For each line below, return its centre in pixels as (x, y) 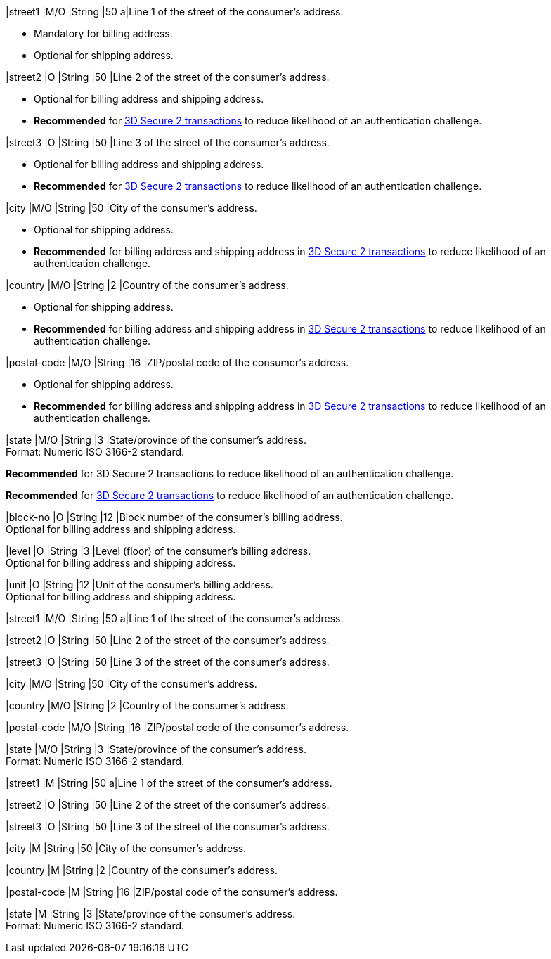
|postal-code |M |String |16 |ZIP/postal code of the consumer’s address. (172, 892)
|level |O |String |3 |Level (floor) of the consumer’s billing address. (158, 551)
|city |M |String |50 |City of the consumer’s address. (126, 848)
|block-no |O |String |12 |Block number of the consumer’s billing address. (174, 517)
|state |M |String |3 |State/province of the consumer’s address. (151, 914)
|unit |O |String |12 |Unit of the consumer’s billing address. (140, 585)
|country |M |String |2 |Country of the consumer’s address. (142, 870)
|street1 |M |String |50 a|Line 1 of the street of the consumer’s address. (169, 783)
